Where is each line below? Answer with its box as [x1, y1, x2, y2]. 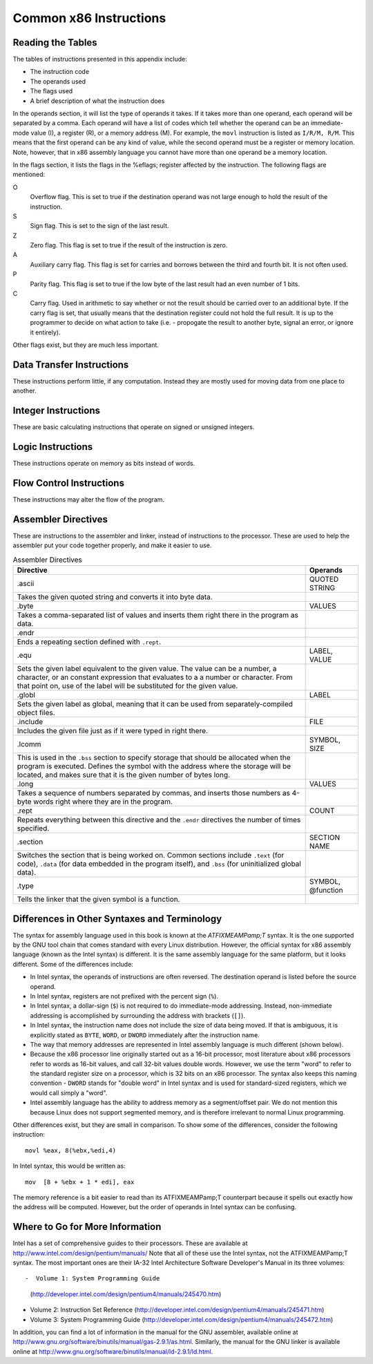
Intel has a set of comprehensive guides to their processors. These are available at [12, 1239, 248, 1247]
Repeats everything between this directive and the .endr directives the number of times [17, 815, 301, 825]
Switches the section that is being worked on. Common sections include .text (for [17, 851, 285, 860]
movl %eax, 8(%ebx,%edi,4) [25, 1146, 117, 1154]
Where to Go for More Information [12, 1221, 162, 1233]
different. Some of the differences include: [12, 960, 134, 968]
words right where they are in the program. [33, 797, 173, 806]
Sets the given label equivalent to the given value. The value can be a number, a [17, 664, 277, 674]
